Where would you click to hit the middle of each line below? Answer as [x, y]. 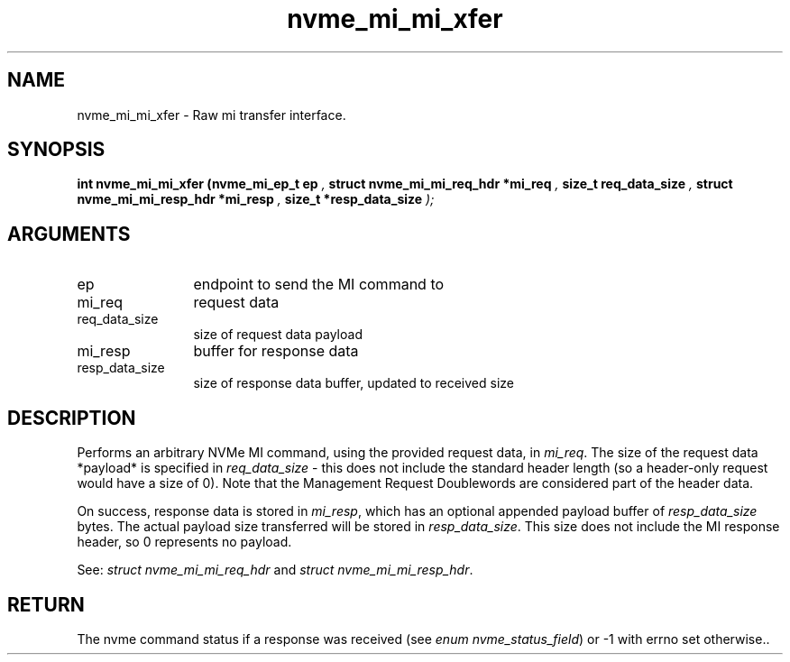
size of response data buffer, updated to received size [354, 383]
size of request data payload [278, 335]
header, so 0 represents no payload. [184, 542]
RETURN [46, 604]
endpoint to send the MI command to [319, 285]
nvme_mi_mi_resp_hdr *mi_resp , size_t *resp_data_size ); [256, 199]
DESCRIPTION [72, 418]
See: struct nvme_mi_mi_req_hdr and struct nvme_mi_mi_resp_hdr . [275, 570]
